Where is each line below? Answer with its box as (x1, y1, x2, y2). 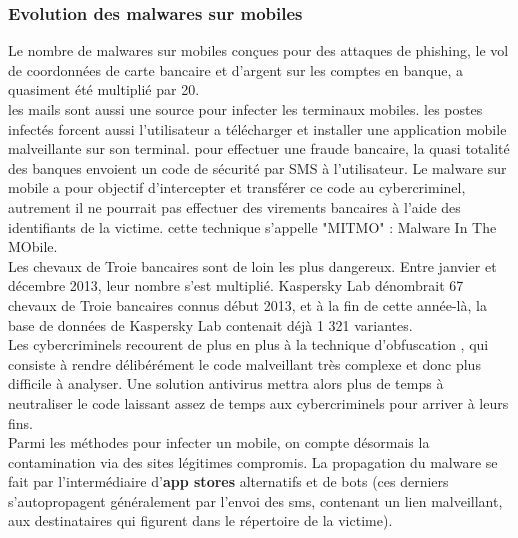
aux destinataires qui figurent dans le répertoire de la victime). (8, 510, 393, 531)
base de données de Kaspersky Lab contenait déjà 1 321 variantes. (8, 314, 413, 335)
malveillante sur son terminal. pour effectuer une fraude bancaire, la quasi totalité (8, 138, 510, 159)
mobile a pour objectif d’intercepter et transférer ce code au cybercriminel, (8, 177, 466, 198)
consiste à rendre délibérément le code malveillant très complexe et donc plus (8, 353, 481, 374)
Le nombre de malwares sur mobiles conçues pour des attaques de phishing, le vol (8, 40, 509, 61)
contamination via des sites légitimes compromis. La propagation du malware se (8, 451, 498, 472)
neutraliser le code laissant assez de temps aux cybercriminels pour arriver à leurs (8, 392, 509, 413)
